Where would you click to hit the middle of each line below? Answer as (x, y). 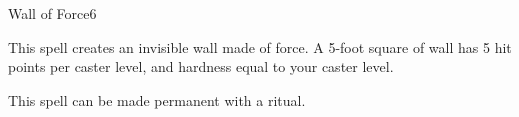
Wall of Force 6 (52, 13)
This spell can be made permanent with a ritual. (157, 99)
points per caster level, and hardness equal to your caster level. (201, 66)
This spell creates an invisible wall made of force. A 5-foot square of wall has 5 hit (260, 46)
